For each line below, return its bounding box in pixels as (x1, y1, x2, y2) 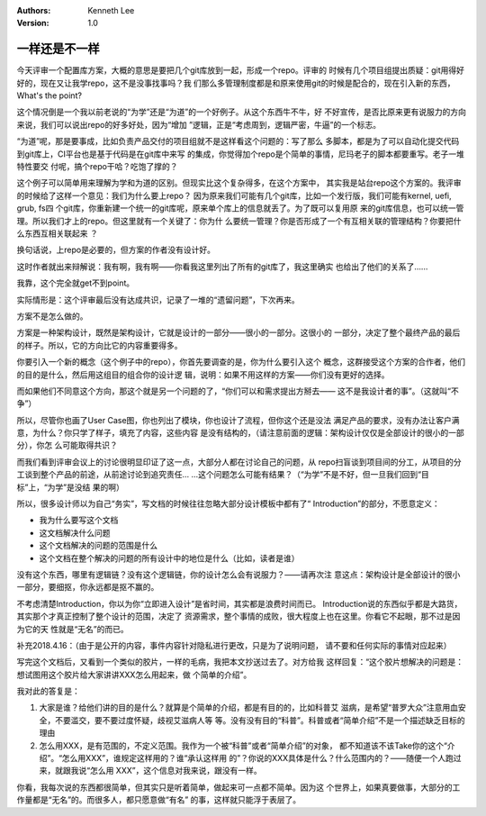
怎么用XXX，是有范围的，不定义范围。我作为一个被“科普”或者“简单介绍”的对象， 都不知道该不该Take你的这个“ (39, 739, 447, 751)
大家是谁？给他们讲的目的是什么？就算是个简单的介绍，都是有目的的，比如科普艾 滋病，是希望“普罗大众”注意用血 (39, 703, 459, 713)
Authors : (16, 5, 51, 15)
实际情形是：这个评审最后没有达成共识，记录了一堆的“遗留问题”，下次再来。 (16, 294, 301, 305)
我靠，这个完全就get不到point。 (16, 277, 135, 288)
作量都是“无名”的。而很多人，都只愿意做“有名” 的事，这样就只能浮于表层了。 (16, 794, 301, 805)
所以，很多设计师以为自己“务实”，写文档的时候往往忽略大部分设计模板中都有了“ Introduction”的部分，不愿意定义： (16, 498, 440, 509)
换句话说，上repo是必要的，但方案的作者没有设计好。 (16, 244, 216, 256)
